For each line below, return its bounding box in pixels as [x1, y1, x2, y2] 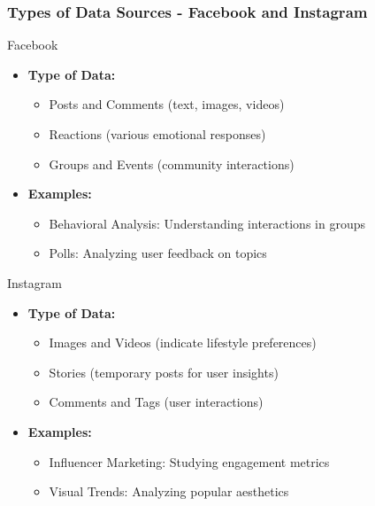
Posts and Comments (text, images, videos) [49, 95, 285, 113]
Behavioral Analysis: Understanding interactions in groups [49, 214, 365, 232]
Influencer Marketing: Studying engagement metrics [49, 452, 330, 471]
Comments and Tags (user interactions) [49, 393, 264, 411]
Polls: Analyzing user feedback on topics [49, 244, 267, 262]
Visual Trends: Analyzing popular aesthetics [49, 482, 289, 501]
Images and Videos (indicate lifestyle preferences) [49, 333, 317, 352]
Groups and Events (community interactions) [49, 154, 295, 173]
